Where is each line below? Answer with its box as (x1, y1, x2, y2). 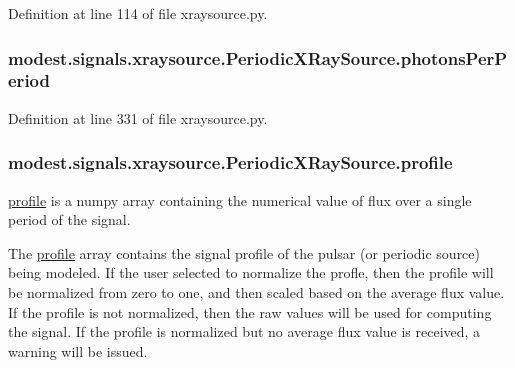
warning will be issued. (8, 340, 148, 361)
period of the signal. (8, 209, 131, 230)
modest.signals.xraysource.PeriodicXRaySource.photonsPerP (8, 45, 508, 70)
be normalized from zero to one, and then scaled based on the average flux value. (8, 281, 505, 302)
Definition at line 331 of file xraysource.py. (8, 107, 268, 128)
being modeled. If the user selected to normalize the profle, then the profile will (8, 262, 494, 283)
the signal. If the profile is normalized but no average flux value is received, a (8, 321, 481, 342)
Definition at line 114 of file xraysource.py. (8, 3, 268, 23)
